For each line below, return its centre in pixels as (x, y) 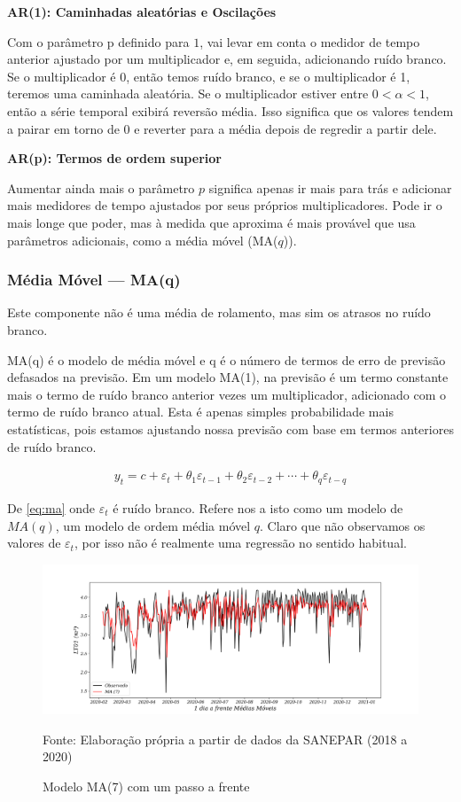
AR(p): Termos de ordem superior (114, 158)
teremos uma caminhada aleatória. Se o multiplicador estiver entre (188, 93)
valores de (34, 543)
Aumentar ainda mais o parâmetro (101, 187)
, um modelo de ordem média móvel (153, 525)
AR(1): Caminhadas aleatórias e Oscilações (142, 12)
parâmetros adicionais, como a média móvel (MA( (143, 240)
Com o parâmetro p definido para (98, 41)
